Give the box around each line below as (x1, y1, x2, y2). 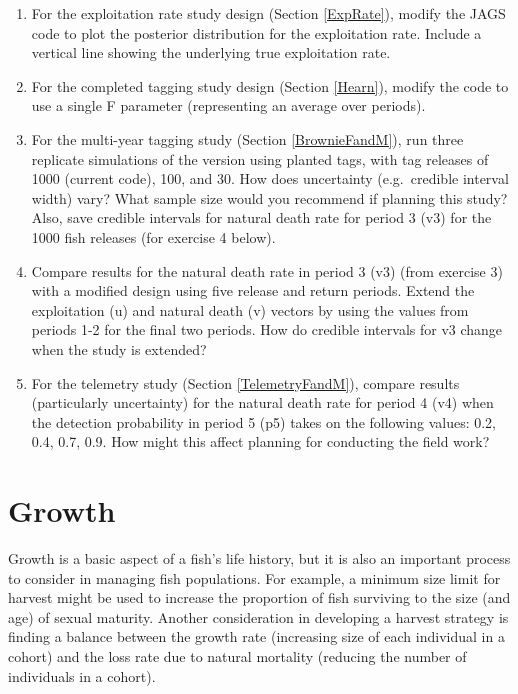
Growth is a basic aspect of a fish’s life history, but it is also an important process (8, 548, 511, 568)
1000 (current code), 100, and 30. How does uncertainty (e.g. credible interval (31, 168, 509, 189)
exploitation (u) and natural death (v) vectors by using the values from (31, 299, 469, 320)
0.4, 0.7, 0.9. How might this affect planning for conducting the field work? (31, 431, 490, 452)
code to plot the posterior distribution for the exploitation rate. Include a (31, 22, 482, 43)
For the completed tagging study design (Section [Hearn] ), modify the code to (31, 75, 509, 96)
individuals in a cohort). (8, 665, 156, 686)
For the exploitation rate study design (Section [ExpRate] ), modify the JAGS (31, 3, 506, 23)
